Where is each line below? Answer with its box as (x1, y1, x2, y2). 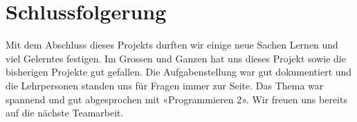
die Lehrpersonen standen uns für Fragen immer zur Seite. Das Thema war (6, 78, 324, 92)
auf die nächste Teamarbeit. (6, 105, 124, 120)
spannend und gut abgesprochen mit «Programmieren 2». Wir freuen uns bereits (6, 91, 347, 106)
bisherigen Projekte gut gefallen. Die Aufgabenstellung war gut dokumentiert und (6, 64, 352, 79)
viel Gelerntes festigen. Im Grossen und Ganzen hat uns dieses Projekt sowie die (6, 51, 346, 65)
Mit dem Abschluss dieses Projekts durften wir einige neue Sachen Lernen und (6, 37, 338, 52)
